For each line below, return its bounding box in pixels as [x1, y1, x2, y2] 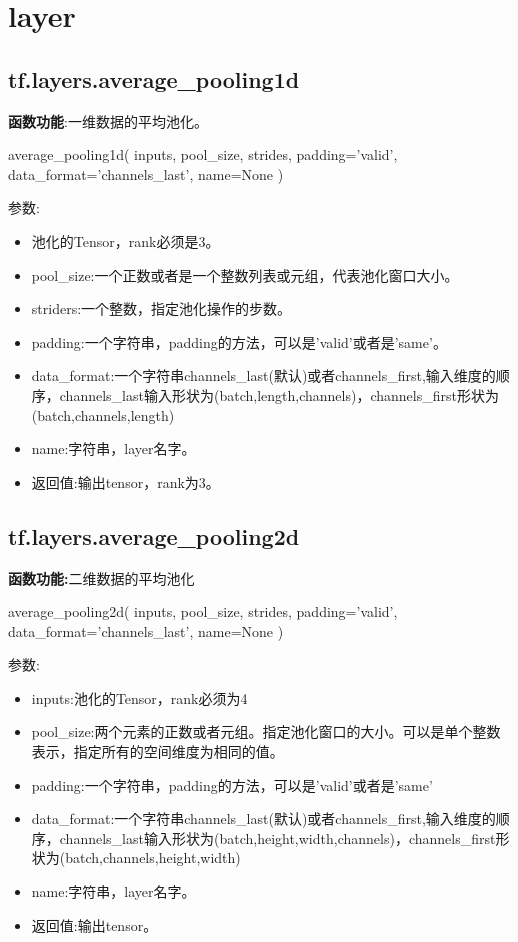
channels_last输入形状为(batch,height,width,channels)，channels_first [59, 827, 496, 848]
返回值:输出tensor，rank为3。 [31, 471, 220, 492]
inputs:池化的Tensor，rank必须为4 [31, 687, 248, 708]
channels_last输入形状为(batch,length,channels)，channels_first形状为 [59, 384, 499, 405]
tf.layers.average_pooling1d [8, 63, 300, 94]
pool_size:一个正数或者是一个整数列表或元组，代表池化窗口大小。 [31, 264, 459, 285]
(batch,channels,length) [31, 404, 175, 425]
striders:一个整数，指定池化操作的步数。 [31, 298, 292, 319]
